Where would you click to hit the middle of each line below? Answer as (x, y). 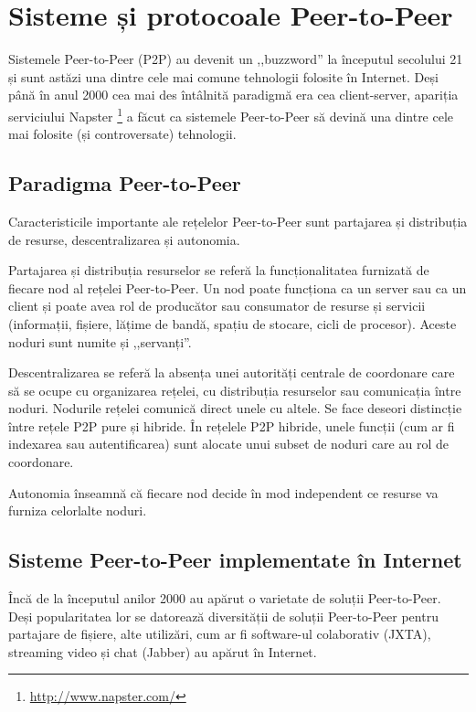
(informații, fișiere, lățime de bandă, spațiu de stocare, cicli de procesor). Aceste (233, 323)
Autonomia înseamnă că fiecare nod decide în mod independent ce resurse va (223, 492)
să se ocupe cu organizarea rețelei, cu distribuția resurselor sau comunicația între (235, 390)
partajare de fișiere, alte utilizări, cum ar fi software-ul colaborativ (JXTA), (220, 634)
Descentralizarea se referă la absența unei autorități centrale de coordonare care (232, 372)
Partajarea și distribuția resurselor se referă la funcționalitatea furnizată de (219, 270)
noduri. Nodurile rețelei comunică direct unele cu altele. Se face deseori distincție (235, 408)
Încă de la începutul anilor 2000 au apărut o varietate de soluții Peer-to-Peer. (225, 598)
